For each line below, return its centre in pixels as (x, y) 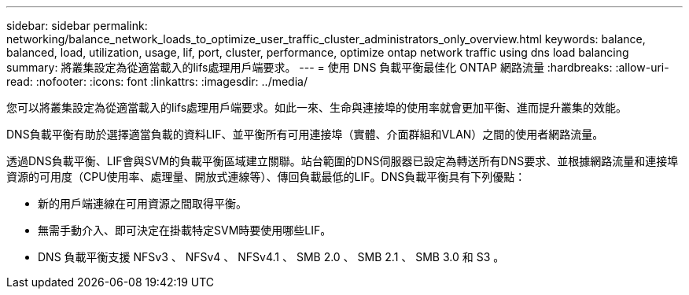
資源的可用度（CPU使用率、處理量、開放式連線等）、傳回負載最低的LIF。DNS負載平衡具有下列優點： (266, 177)
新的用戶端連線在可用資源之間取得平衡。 (142, 203)
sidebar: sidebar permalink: (77, 26)
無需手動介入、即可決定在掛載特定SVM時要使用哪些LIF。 (185, 230)
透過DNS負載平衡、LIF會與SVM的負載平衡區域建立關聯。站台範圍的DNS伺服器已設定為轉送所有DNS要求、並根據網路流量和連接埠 (343, 161)
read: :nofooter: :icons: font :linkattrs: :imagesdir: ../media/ (157, 81)
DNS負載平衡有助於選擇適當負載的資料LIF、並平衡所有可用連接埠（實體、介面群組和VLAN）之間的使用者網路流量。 (305, 134)
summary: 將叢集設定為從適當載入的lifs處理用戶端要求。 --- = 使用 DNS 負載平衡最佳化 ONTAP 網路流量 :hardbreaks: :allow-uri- (338, 67)
